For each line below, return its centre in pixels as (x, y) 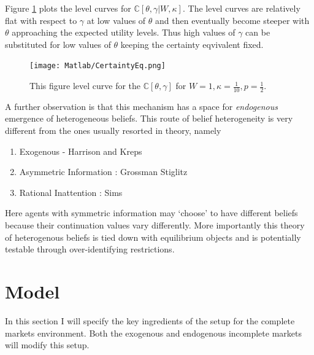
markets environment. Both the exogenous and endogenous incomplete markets (153, 333)
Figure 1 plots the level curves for (68, 8)
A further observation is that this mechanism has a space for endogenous (141, 106)
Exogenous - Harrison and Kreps (81, 151)
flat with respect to (41, 20)
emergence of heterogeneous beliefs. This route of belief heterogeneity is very (149, 118)
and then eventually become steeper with (232, 20)
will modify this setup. (47, 345)
